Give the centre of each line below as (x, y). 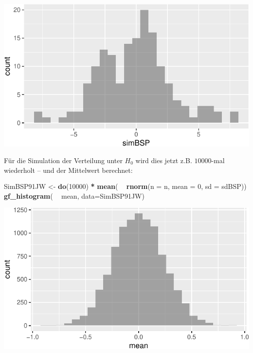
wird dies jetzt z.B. (164, 160)
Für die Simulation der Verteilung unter (63, 160)
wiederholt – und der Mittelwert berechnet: (68, 170)
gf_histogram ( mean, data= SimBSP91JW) (74, 195)
